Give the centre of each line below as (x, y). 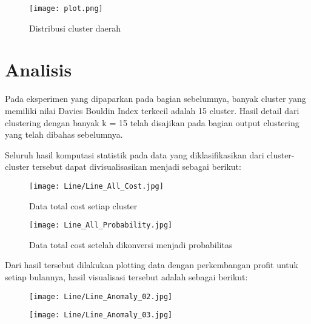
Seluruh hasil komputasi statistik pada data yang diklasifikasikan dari (135, 154)
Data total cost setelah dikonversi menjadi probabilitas (131, 244)
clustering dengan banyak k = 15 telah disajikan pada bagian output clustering (152, 122)
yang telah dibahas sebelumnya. (64, 134)
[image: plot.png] (66, 8)
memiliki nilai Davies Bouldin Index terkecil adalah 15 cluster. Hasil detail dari (152, 110)
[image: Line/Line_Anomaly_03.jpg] (101, 315)
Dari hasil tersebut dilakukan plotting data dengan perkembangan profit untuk (152, 265)
